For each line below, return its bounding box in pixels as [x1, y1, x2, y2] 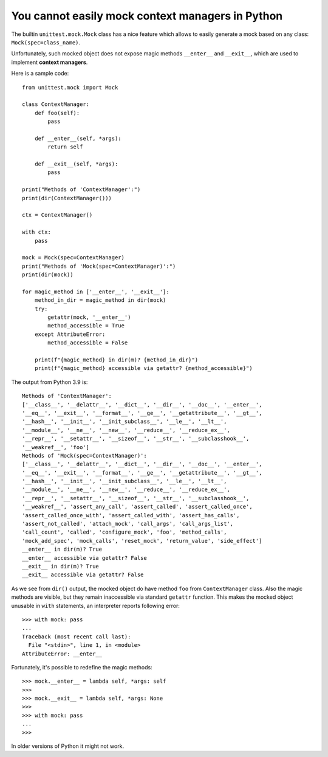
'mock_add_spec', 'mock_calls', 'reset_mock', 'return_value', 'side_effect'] [22, 537, 262, 544]
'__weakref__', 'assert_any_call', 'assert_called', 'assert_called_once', [22, 503, 253, 511]
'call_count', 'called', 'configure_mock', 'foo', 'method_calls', [22, 529, 227, 535]
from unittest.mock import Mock [22, 84, 118, 91]
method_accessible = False [47, 340, 128, 346]
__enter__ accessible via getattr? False [22, 554, 147, 561]
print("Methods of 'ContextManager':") [22, 186, 141, 193]
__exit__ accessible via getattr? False [22, 571, 144, 578]
